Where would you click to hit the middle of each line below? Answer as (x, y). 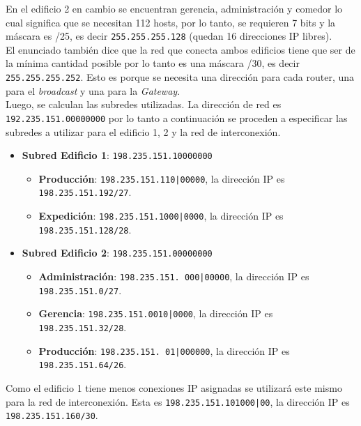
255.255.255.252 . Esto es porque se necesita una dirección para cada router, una (180, 77)
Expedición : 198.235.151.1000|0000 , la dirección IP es (161, 216)
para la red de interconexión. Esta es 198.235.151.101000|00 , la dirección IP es (178, 401)
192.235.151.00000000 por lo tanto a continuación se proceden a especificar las (177, 117)
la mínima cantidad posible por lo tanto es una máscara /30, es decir (153, 63)
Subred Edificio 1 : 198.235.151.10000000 (117, 155)
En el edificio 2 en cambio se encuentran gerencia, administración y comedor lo (174, 8)
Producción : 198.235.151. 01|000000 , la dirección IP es (164, 350)
